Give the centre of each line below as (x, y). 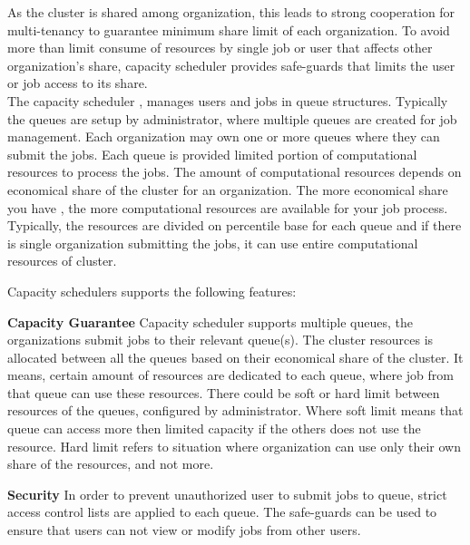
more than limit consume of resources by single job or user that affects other (220, 48)
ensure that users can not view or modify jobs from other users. (184, 530)
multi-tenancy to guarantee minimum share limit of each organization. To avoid (229, 29)
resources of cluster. (62, 261)
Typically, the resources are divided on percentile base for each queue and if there (235, 225)
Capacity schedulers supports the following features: (152, 291)
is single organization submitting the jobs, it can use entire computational (213, 243)
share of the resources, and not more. (111, 464)
